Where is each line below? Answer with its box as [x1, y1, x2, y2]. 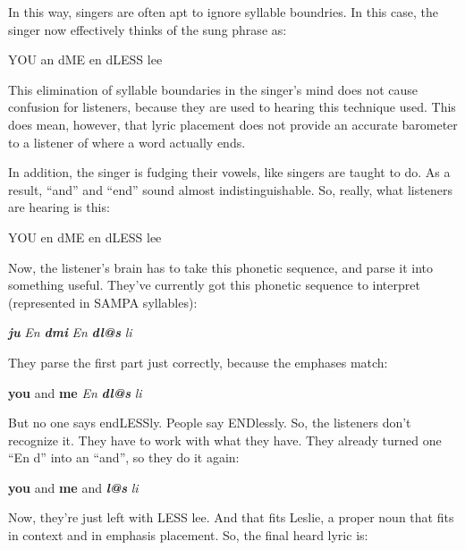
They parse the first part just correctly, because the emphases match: [8, 352, 388, 371]
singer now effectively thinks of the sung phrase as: [8, 20, 287, 38]
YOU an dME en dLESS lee [8, 50, 163, 69]
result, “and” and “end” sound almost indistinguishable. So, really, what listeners [8, 180, 452, 199]
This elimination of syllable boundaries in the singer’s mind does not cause [8, 80, 418, 98]
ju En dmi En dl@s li [8, 323, 132, 342]
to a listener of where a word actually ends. [8, 132, 246, 151]
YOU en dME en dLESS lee [8, 227, 162, 246]
